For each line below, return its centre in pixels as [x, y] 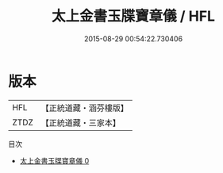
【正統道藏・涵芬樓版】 [85, 108]
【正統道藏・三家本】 [81, 122]
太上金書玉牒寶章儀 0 [54, 160]
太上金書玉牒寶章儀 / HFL [133, 16]
